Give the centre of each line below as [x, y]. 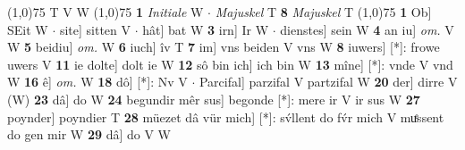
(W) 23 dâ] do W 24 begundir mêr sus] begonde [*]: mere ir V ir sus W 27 [214, 99]
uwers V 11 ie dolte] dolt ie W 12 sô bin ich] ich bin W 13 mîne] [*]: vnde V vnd [230, 64]
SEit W [28, 29]
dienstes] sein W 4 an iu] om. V [367, 29]
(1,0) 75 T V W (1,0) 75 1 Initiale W [106, 12]
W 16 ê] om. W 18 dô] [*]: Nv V [97, 82]
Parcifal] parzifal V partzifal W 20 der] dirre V [328, 82]
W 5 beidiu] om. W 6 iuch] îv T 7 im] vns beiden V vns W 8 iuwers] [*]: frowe [224, 47]
